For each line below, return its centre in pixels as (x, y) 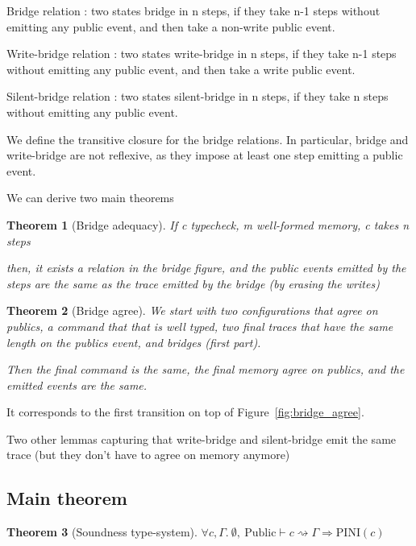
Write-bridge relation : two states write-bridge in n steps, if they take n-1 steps (202, 54)
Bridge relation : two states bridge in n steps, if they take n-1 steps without (193, 10)
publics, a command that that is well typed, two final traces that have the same (200, 326)
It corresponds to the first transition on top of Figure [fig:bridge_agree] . (185, 412)
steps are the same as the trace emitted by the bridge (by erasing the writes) (193, 283)
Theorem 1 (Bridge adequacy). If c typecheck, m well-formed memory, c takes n (208, 224)
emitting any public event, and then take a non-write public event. (171, 26)
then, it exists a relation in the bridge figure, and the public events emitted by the (206, 268)
